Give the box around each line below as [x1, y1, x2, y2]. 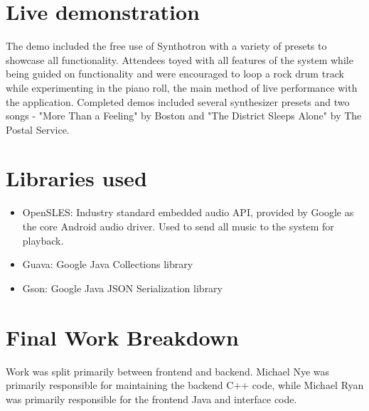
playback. [22, 233, 64, 247]
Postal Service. [6, 122, 70, 137]
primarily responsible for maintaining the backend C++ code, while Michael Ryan [6, 378, 364, 393]
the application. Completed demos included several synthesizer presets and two [6, 94, 350, 109]
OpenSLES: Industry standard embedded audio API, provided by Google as [22, 205, 354, 220]
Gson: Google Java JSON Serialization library [22, 280, 223, 295]
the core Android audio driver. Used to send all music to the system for [22, 219, 334, 233]
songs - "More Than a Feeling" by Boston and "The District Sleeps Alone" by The [6, 108, 362, 123]
